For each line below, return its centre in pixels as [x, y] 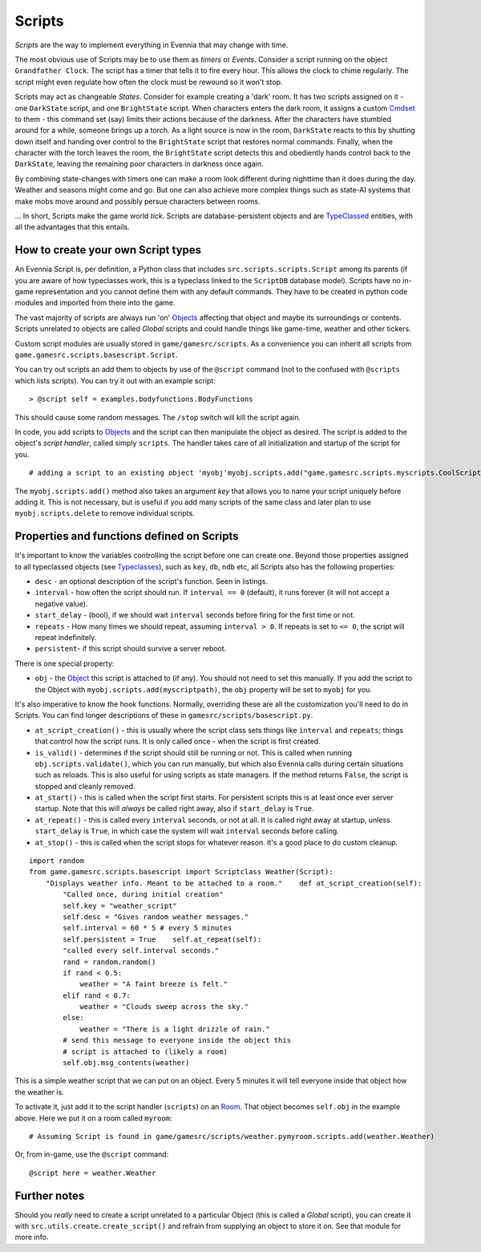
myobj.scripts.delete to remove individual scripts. [105, 513]
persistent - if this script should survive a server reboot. [131, 649]
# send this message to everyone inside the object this [177, 1040]
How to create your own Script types [108, 250]
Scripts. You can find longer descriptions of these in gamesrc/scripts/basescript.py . [164, 715]
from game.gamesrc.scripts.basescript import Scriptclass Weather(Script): [181, 872]
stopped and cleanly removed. [85, 786]
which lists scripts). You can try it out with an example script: [115, 380]
